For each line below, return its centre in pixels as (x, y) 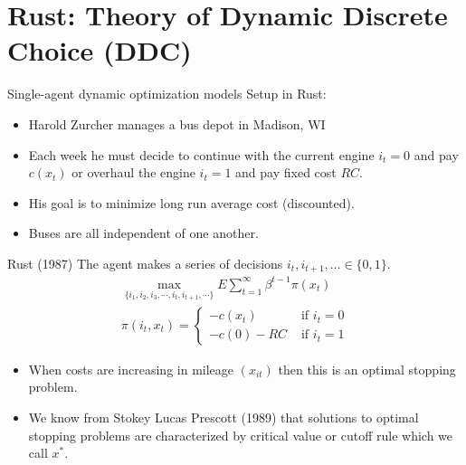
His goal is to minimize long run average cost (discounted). (191, 202)
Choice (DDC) (100, 50)
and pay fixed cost (286, 172)
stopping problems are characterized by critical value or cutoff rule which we (241, 435)
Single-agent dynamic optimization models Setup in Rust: (167, 94)
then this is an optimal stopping (367, 369)
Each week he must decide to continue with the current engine (201, 154)
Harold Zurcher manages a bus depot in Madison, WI (177, 123)
